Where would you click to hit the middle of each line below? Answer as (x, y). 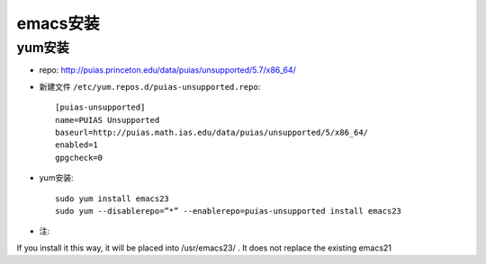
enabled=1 (76, 145)
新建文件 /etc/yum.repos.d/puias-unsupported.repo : (150, 86)
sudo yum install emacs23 (112, 198)
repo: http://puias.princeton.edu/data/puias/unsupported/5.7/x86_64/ (167, 70)
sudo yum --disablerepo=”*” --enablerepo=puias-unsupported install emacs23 (229, 211)
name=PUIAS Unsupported (108, 120)
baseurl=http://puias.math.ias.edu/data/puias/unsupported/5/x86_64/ (212, 132)
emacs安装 (58, 23)
